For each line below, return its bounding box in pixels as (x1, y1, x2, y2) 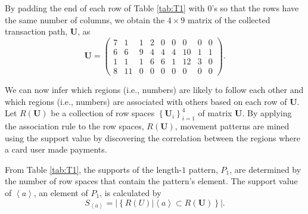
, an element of (33, 186, 88, 199)
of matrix (198, 107, 232, 119)
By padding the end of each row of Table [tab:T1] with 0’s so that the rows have (5, 2, 299, 14)
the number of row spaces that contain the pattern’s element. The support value (5, 175, 298, 187)
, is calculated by (99, 186, 161, 199)
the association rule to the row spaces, (5, 119, 144, 132)
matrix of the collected (188, 13, 270, 26)
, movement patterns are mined (175, 119, 290, 132)
